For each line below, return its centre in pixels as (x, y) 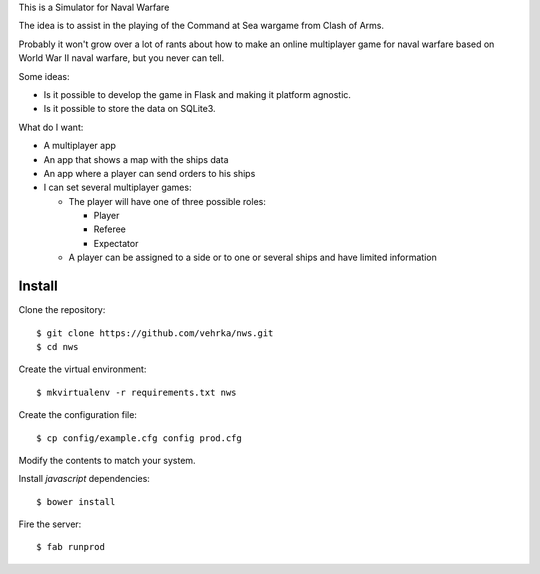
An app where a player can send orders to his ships (149, 173)
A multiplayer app (80, 146)
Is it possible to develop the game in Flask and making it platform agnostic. (197, 94)
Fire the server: (50, 524)
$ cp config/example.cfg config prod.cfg (139, 438)
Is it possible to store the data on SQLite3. (129, 109)
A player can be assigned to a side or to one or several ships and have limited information (252, 257)
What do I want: (51, 127)
